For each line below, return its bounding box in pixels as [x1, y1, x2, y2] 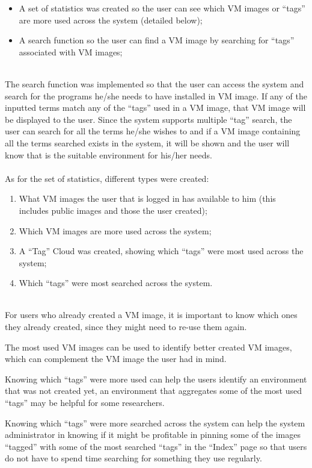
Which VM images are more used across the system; [19, 224, 212, 237]
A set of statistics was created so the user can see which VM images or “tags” [19, 2, 305, 14]
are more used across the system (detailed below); [19, 13, 203, 26]
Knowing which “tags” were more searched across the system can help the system [5, 416, 305, 429]
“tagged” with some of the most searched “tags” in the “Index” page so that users [5, 440, 307, 452]
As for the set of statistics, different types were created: [5, 172, 209, 184]
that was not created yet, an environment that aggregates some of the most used [5, 384, 302, 397]
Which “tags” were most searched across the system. [19, 276, 213, 289]
